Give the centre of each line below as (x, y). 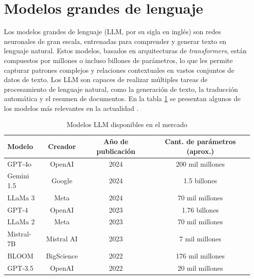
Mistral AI (62, 239)
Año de (116, 141)
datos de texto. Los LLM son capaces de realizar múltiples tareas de (106, 79)
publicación (116, 151)
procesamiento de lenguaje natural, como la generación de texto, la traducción (121, 89)
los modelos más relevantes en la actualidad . (71, 108)
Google (62, 181)
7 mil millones (200, 239)
